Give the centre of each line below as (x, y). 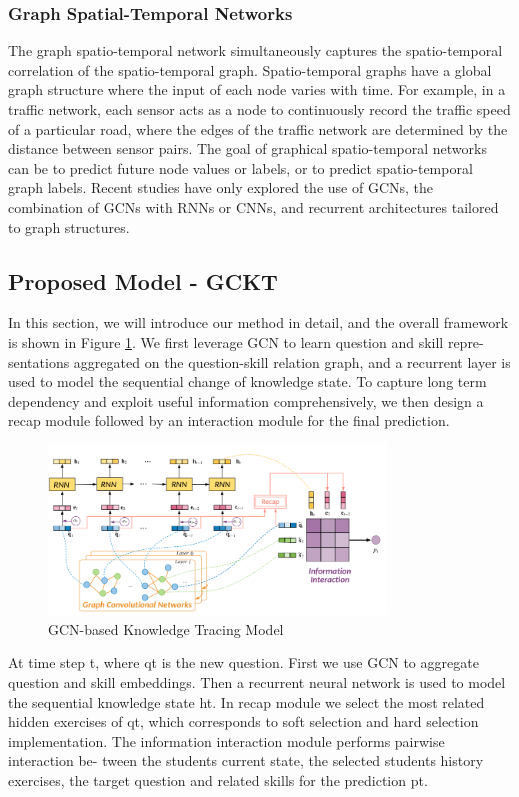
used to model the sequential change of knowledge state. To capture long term (247, 381)
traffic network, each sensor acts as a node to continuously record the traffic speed (259, 109)
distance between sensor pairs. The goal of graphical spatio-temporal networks (247, 148)
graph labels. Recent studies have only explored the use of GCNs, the (221, 187)
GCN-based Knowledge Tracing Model (166, 628)
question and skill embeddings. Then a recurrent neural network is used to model (257, 682)
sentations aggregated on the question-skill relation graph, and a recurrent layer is (259, 361)
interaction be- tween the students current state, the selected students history (246, 760)
